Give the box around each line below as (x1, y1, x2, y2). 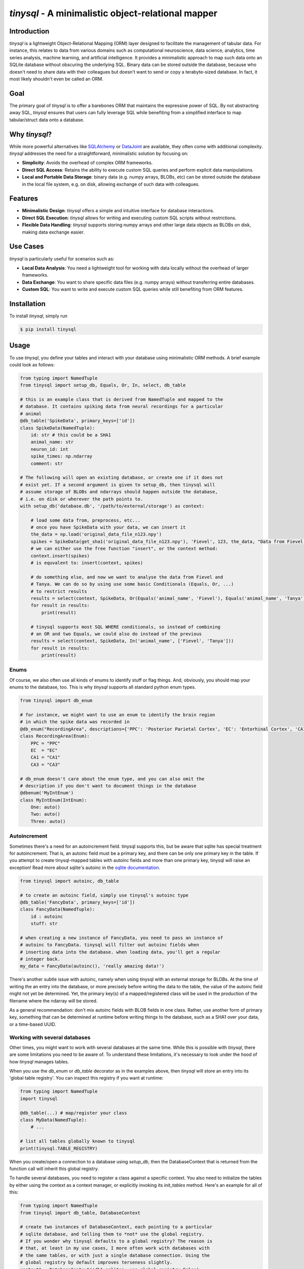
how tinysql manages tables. (9, 1058, 69, 1064)
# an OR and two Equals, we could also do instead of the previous (30, 631, 202, 637)
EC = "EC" (30, 747, 58, 753)
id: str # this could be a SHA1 (30, 432, 111, 438)
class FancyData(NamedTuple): (20, 907, 95, 912)
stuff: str (30, 921, 58, 926)
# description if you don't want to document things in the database (20, 783, 197, 789)
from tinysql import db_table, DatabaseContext (20, 1210, 140, 1216)
